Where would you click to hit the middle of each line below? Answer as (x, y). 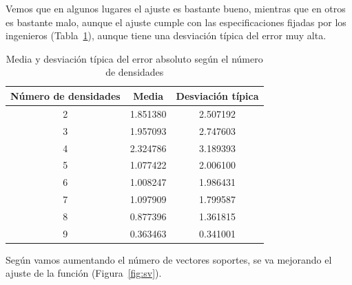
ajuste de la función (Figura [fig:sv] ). (84, 273)
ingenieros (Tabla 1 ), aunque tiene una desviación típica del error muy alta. (166, 35)
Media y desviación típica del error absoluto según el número (134, 58)
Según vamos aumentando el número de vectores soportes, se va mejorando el (169, 259)
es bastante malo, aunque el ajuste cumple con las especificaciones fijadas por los (176, 22)
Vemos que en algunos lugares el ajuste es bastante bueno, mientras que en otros (176, 8)
